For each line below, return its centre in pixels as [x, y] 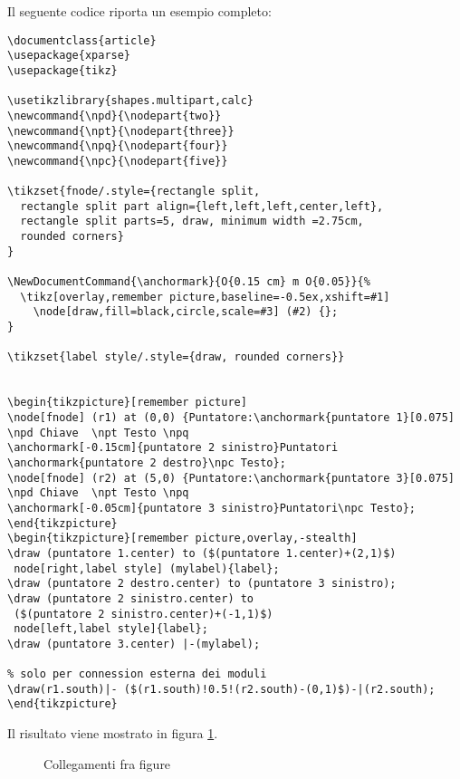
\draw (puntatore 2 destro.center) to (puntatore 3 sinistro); [202, 584]
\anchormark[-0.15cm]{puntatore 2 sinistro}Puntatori [173, 448]
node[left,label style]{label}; [111, 629]
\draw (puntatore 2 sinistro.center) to [131, 598]
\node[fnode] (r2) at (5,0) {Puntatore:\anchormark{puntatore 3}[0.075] [231, 478]
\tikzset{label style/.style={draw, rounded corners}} [176, 357]
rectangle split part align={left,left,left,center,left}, [202, 206]
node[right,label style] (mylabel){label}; [147, 568]
